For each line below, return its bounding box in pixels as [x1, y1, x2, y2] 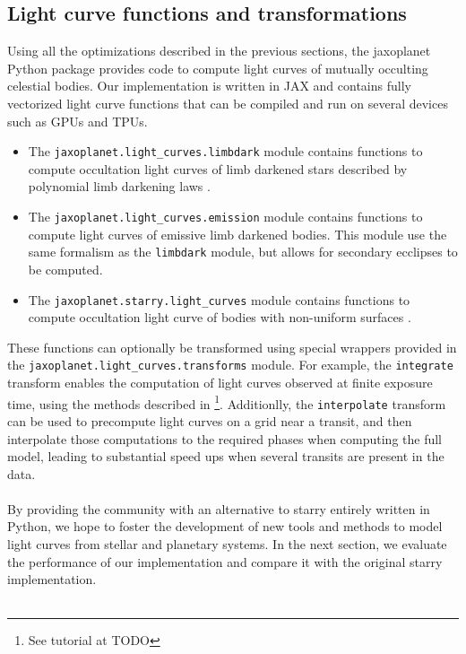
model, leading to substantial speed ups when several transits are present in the [7, 447, 444, 466]
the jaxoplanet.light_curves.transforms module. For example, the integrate [7, 355, 453, 374]
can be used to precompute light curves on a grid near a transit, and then [7, 411, 412, 430]
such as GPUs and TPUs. [7, 111, 148, 130]
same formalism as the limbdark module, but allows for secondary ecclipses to [28, 242, 458, 261]
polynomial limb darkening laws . [28, 177, 211, 196]
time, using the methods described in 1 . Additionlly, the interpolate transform [7, 391, 446, 413]
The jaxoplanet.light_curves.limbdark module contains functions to [28, 142, 423, 161]
